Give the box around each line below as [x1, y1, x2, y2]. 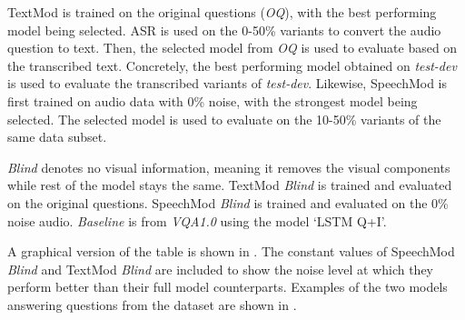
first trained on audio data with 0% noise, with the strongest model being [7, 91, 418, 110]
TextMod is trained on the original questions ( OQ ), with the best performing [7, 3, 437, 21]
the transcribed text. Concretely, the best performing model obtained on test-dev [7, 55, 457, 75]
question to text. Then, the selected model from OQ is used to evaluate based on [7, 38, 458, 57]
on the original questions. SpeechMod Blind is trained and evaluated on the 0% [7, 193, 449, 212]
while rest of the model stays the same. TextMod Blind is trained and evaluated [7, 175, 452, 195]
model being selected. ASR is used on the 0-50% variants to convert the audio [7, 20, 441, 39]
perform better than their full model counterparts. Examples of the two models [7, 277, 448, 296]
